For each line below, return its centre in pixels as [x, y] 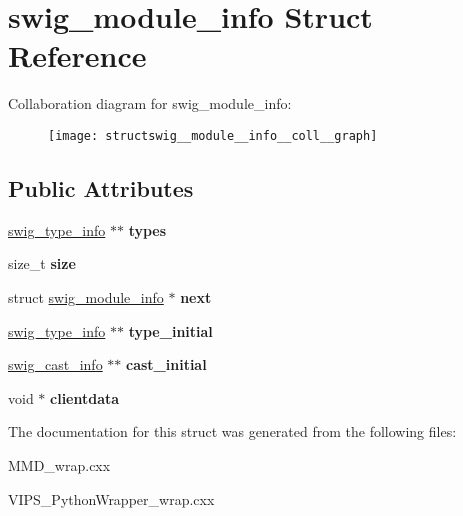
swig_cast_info [55, 364]
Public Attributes [101, 187]
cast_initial [166, 364]
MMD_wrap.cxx [59, 464]
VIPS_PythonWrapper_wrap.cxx [111, 498]
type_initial [170, 330]
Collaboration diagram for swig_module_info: [150, 103]
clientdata [85, 397]
